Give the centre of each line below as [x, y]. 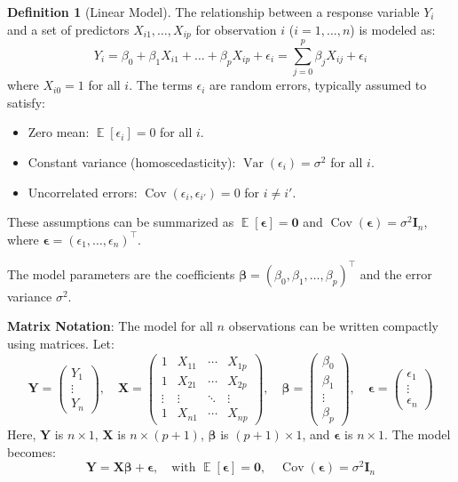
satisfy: [26, 102]
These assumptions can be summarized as [121, 222]
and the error [396, 273]
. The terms [161, 85]
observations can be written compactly [333, 326]
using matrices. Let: [61, 344]
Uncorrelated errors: [83, 192]
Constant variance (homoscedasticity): [132, 161]
